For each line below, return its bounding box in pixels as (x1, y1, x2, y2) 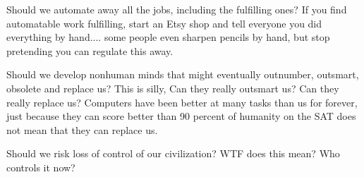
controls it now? (6, 159, 75, 174)
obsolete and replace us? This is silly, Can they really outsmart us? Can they (6, 80, 339, 95)
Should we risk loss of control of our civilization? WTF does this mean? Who (6, 146, 340, 161)
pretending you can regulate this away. (6, 43, 174, 58)
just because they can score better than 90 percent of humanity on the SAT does (6, 109, 356, 123)
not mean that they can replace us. (6, 122, 158, 137)
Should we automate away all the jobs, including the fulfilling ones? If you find (6, 2, 347, 16)
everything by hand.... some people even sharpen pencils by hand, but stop (6, 30, 330, 44)
